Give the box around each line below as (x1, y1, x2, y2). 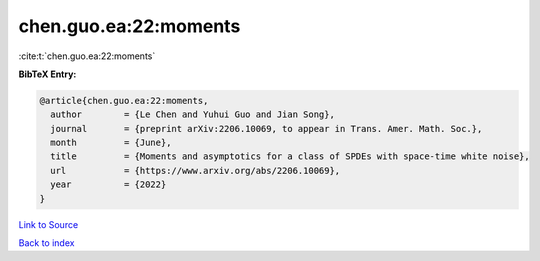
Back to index (18, 237, 75, 249)
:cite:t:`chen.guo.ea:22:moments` (18, 50, 156, 62)
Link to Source (18, 218, 79, 230)
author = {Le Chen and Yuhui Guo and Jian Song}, (50, 109, 335, 120)
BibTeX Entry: (18, 68, 77, 80)
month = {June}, (50, 137, 172, 149)
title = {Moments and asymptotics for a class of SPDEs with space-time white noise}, (50, 151, 530, 162)
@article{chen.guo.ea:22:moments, (39, 95, 209, 106)
